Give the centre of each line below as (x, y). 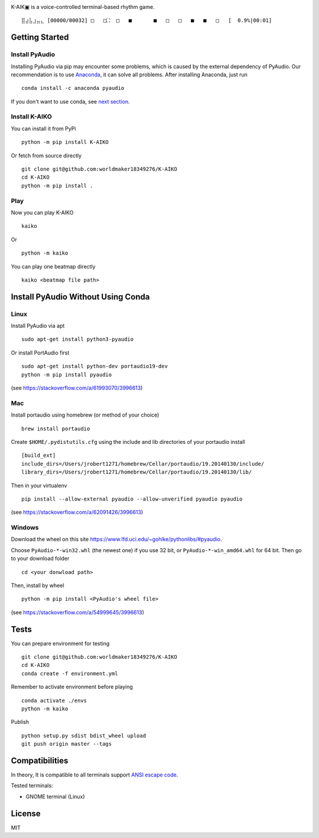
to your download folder (40, 559)
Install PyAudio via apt (38, 326)
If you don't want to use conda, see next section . (70, 101)
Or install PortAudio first (40, 353)
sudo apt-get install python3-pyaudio (78, 339)
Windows (25, 528)
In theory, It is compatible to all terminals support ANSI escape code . (95, 775)
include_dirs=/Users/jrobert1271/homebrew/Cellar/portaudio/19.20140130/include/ (143, 464)
